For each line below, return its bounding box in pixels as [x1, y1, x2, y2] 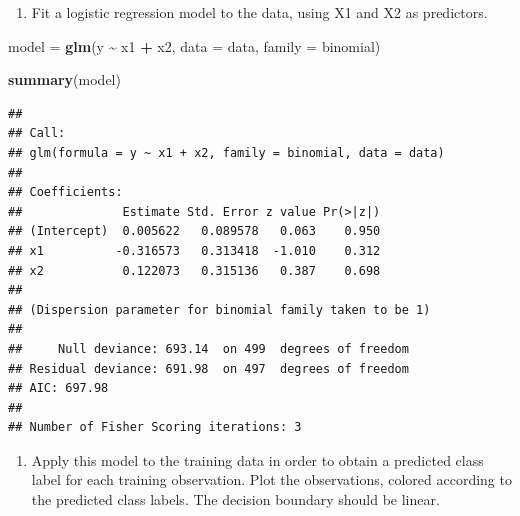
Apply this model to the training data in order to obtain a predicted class [31, 449, 484, 470]
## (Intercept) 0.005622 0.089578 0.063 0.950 [8, 224, 381, 239]
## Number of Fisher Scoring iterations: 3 [8, 420, 302, 435]
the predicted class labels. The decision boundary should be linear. [31, 489, 440, 510]
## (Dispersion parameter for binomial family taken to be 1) [8, 302, 431, 317]
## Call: [8, 126, 66, 141]
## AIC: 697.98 [8, 381, 109, 396]
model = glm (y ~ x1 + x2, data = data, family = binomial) [8, 35, 381, 56]
